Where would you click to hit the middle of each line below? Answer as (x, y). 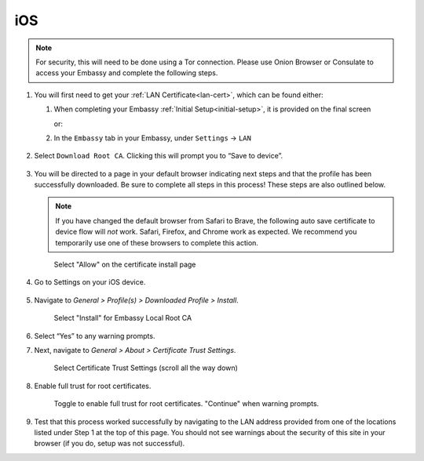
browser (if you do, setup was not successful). (110, 444)
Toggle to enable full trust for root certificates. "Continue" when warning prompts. (186, 404)
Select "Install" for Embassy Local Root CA (123, 318)
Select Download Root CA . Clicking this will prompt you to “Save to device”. (159, 156)
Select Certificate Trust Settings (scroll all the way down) (146, 368)
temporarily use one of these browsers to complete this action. (157, 242)
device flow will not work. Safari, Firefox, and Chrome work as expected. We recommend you (206, 232)
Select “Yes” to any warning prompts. (95, 336)
